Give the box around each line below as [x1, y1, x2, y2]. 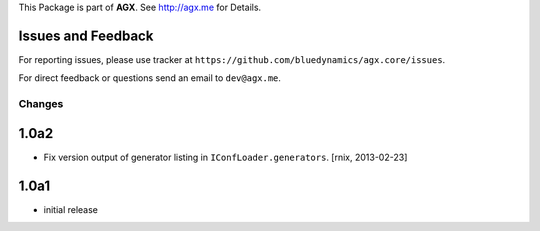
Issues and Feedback [18, 27, 154, 44]
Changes [18, 97, 64, 111]
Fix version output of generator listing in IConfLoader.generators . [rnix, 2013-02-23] [43, 151, 408, 163]
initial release [43, 203, 99, 215]
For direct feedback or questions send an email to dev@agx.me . [18, 72, 282, 84]
